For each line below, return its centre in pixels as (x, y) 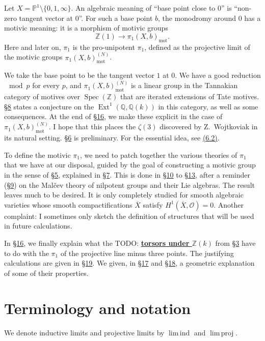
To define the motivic (37, 154)
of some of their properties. (46, 273)
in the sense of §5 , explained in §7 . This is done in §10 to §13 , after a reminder (127, 175)
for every (46, 85)
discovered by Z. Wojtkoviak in (209, 126)
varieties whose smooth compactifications (68, 204)
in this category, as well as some (208, 106)
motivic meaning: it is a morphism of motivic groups (86, 28)
